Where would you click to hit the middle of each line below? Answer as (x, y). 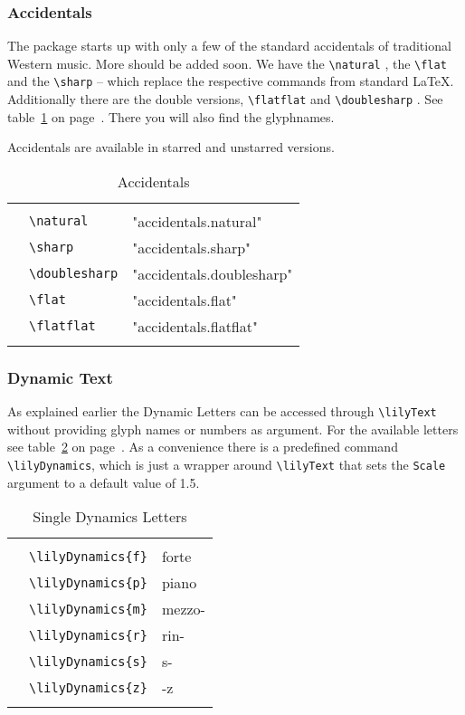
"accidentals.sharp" (192, 247)
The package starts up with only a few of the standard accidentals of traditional (229, 46)
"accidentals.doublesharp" (213, 273)
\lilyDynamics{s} (88, 661)
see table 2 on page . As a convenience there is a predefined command (203, 447)
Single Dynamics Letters (110, 517)
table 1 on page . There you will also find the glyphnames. (171, 116)
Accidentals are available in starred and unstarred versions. (171, 147)
